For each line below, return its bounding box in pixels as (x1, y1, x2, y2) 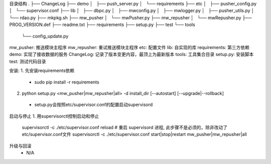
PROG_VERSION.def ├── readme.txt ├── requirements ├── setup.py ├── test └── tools (9, 21, 195, 27)
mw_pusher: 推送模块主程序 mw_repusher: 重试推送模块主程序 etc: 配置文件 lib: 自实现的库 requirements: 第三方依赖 (9, 44, 249, 50)
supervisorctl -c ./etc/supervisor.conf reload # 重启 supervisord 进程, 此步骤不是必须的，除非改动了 (22, 124, 228, 130)
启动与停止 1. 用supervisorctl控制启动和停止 (9, 113, 99, 119)
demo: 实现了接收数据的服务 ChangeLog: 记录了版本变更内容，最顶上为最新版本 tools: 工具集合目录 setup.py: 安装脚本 (9, 51, 254, 57)
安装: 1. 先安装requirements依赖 (9, 67, 75, 73)
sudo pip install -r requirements (34, 79, 100, 85)
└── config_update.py (22, 33, 69, 39)
